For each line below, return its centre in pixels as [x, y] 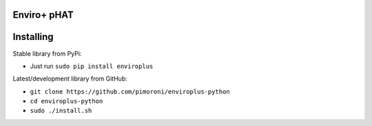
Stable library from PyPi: [47, 53]
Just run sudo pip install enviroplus [92, 66]
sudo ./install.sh [61, 111]
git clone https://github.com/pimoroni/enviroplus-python [130, 92]
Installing [33, 37]
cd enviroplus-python [66, 101]
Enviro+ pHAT [43, 15]
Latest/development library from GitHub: [70, 78]
